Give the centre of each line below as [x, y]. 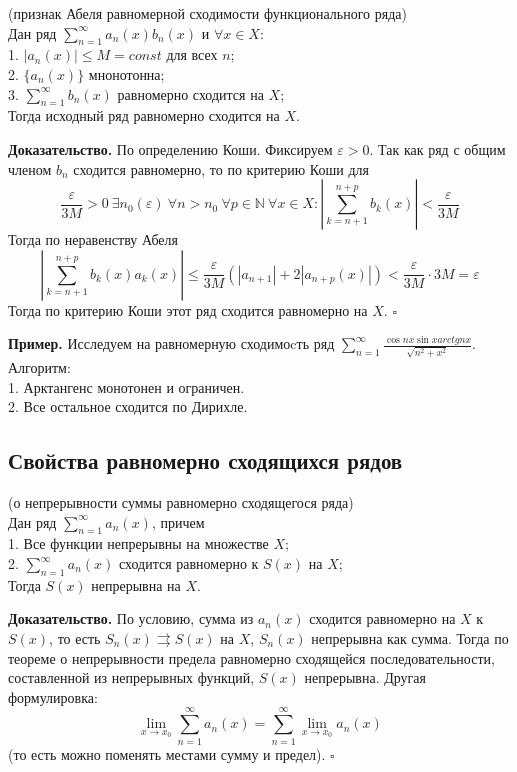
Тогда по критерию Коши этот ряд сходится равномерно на [188, 309]
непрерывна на [136, 584]
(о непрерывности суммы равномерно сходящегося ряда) [181, 502]
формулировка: [53, 696]
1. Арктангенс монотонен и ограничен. [126, 386]
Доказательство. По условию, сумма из [131, 618]
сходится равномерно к [188, 563]
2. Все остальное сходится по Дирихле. [128, 406]
